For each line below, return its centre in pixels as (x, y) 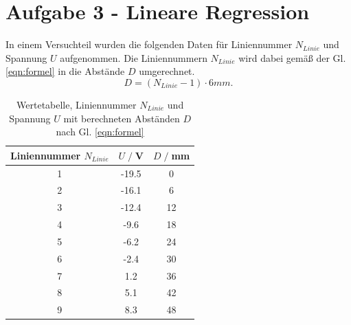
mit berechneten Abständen (122, 118)
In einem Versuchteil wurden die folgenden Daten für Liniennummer (149, 44)
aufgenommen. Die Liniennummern (134, 57)
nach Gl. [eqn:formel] (100, 132)
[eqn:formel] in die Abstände (65, 71)
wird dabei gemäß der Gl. (292, 57)
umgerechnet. (167, 71)
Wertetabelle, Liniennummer (77, 104)
